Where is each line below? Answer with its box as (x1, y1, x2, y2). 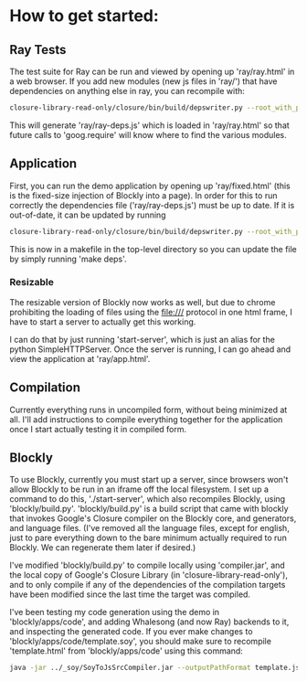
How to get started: (9, 5, 160, 27)
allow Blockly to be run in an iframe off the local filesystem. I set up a (9, 484, 270, 495)
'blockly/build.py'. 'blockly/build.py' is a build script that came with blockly (9, 504, 290, 515)
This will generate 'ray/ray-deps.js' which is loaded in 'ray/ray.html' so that (9, 120, 290, 131)
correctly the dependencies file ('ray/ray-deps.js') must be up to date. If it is (9, 199, 295, 210)
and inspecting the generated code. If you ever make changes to (9, 626, 253, 637)
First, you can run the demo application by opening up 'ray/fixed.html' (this (9, 180, 291, 191)
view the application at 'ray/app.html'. (9, 353, 151, 364)
